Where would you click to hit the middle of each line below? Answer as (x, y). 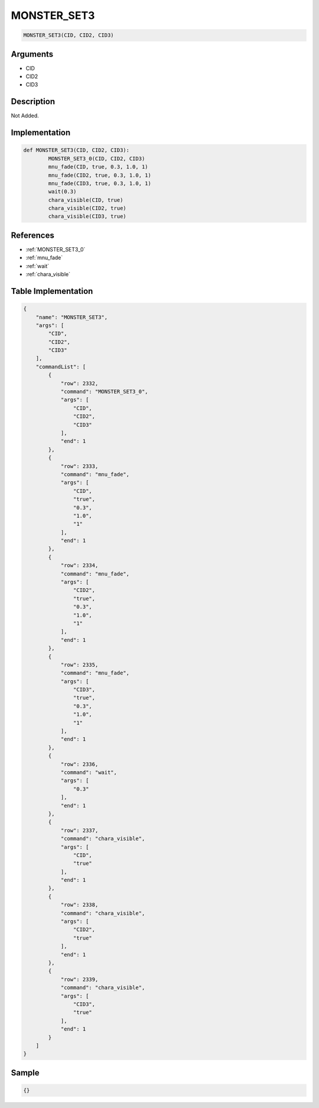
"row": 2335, (79, 665)
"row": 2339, (79, 979)
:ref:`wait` (38, 266)
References (32, 235)
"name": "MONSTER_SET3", (72, 317)
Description (33, 101)
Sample (25, 1073)
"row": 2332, (79, 383)
